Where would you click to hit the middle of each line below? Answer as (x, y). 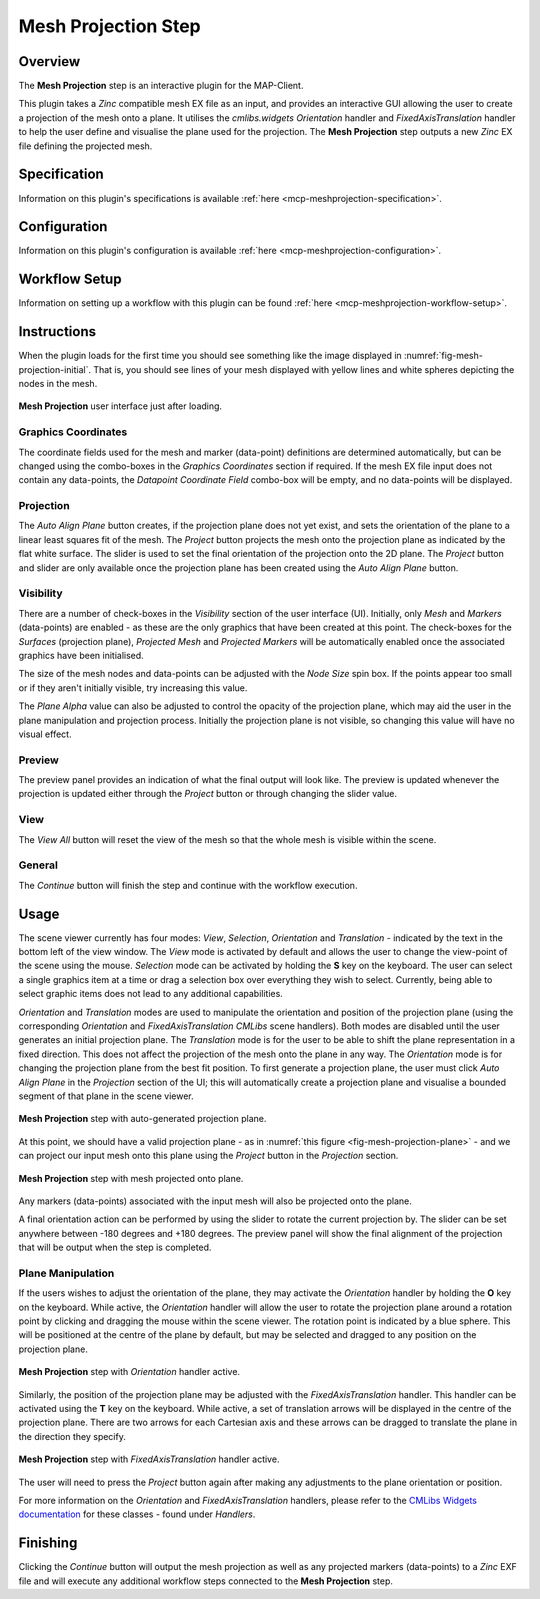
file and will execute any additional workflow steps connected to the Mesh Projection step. (206, 1581)
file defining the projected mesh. (85, 146)
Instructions (57, 331)
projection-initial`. (55, 369)
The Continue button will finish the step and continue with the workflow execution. (188, 885)
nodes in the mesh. (58, 384)
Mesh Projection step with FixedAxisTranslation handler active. (149, 1459)
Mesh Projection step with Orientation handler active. (129, 1372)
